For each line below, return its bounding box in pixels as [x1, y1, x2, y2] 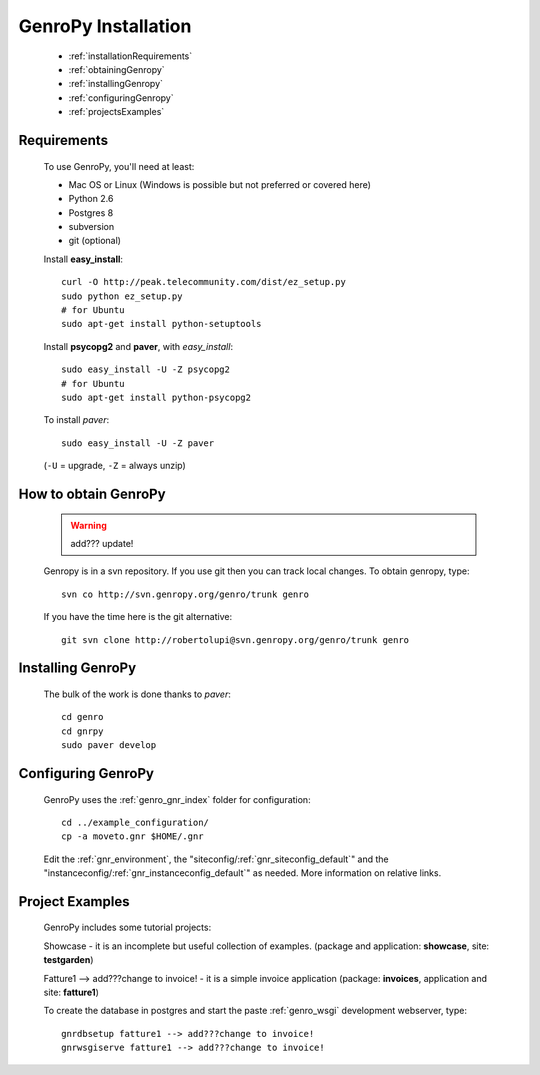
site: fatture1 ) [43, 986, 99, 999]
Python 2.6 [68, 193, 114, 205]
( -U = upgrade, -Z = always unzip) [43, 460, 187, 472]
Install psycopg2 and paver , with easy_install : [43, 340, 234, 352]
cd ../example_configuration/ [61, 816, 210, 828]
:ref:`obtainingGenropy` [68, 63, 165, 75]
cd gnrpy [61, 725, 104, 737]
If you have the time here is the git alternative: [43, 611, 233, 623]
